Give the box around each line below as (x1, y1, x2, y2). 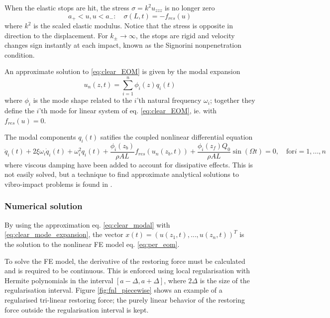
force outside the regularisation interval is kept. (4, 304, 149, 315)
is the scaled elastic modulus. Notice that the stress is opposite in (33, 20, 233, 31)
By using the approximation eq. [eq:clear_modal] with (4, 219, 170, 230)
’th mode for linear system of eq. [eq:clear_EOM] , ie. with (39, 105, 217, 115)
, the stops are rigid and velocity (135, 30, 235, 40)
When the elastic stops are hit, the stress (4, 2, 129, 12)
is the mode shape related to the (33, 95, 132, 105)
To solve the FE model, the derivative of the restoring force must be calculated (4, 255, 245, 266)
